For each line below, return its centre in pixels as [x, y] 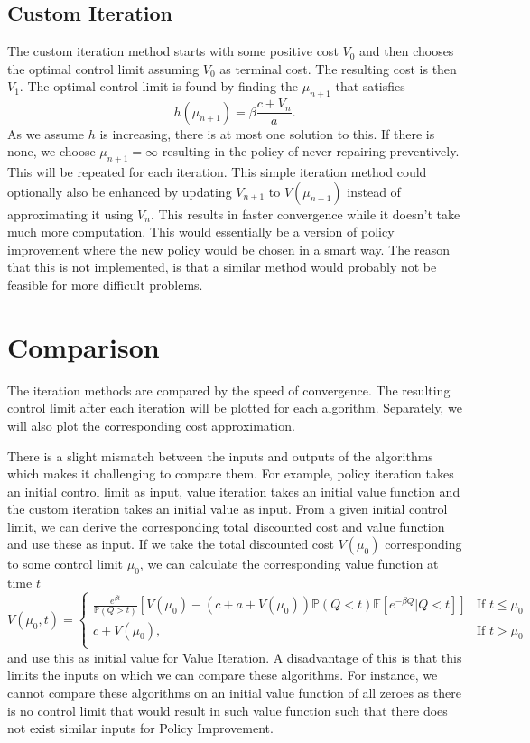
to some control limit [65, 564]
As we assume [46, 133]
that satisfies [370, 86]
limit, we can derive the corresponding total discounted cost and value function [226, 526]
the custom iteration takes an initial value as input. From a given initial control [228, 509]
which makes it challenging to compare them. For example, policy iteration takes [231, 474]
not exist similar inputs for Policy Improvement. [140, 728]
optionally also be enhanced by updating [120, 191]
